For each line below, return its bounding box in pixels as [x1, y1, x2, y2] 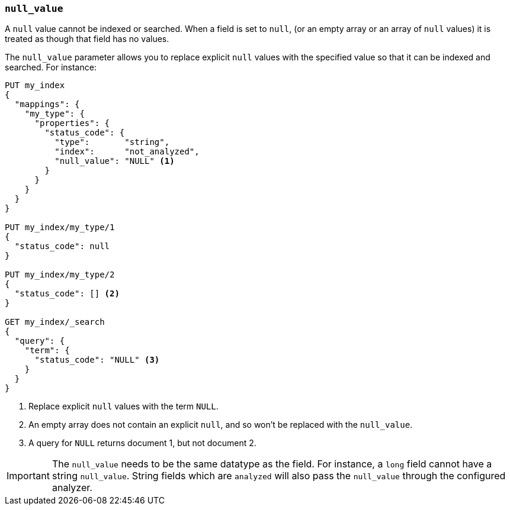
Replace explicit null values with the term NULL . [28, 401, 219, 412]
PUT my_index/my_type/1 [5, 222, 115, 233]
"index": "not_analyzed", [54, 147, 200, 157]
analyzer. [52, 482, 92, 494]
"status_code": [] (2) [14, 289, 120, 299]
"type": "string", [54, 137, 170, 147]
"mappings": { [14, 99, 80, 109]
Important [7, 470, 50, 482]
